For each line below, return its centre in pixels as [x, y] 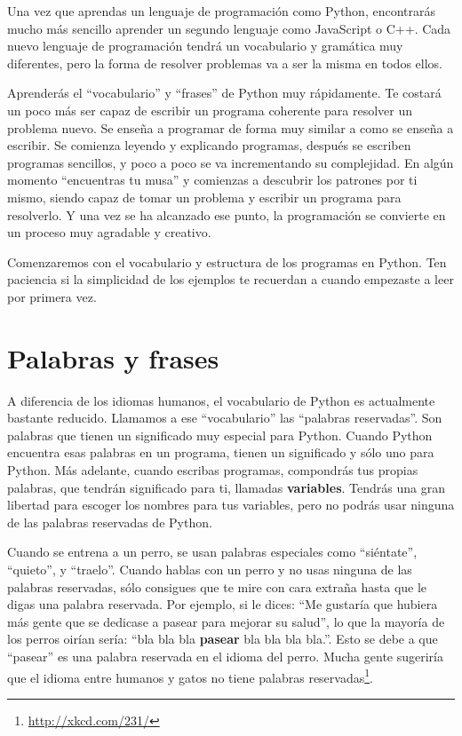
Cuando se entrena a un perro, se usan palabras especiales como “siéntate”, [212, 552]
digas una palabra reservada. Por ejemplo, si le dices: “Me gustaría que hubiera [223, 604]
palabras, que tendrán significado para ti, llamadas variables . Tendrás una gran [226, 487]
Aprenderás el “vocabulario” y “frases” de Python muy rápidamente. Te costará [224, 93]
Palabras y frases [113, 357]
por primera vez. [52, 296]
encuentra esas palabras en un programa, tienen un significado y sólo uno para [221, 452]
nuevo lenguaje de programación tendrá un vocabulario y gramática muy [205, 46]
